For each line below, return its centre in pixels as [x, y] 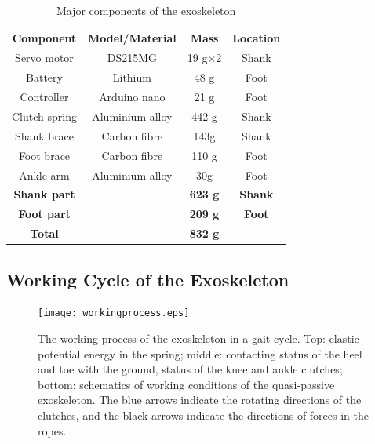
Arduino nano [132, 97]
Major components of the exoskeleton [146, 10]
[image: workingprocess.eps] [114, 313]
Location [257, 37]
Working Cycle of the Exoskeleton [148, 279]
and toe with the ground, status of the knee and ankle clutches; [190, 369]
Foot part [44, 214]
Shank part [44, 194]
